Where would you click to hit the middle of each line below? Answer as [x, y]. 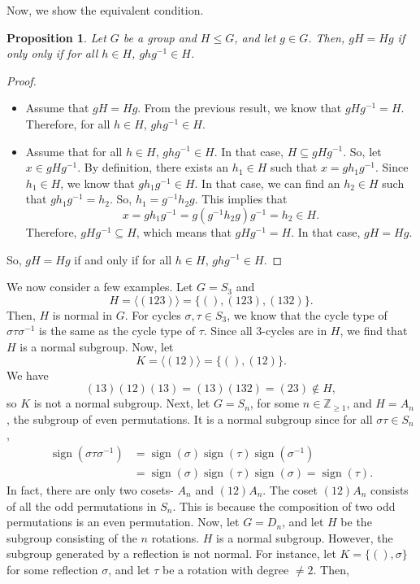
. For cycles [153, 314]
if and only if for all [123, 259]
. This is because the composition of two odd [284, 506]
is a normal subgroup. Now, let [97, 346]
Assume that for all [74, 151]
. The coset [290, 489]
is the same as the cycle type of [117, 331]
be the [356, 522]
